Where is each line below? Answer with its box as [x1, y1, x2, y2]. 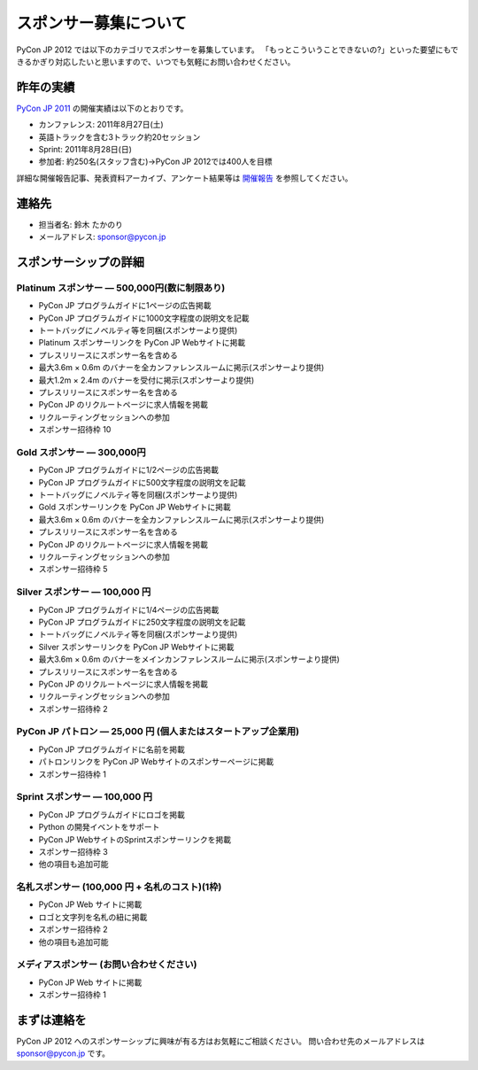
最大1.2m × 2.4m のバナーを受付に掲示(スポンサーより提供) [38, 375, 255, 385]
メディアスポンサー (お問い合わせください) [16, 958, 197, 971]
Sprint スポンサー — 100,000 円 [16, 791, 153, 803]
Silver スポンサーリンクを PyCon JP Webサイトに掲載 [38, 641, 235, 652]
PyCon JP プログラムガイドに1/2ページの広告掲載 [38, 465, 220, 476]
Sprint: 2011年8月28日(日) [38, 144, 133, 155]
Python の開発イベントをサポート [38, 822, 160, 833]
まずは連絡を [16, 1012, 87, 1027]
